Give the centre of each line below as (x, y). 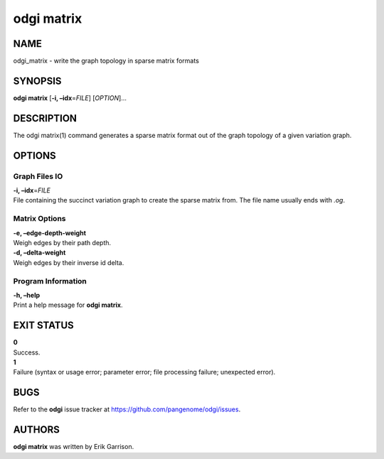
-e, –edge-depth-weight (50, 233)
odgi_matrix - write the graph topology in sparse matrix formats (106, 61)
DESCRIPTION (45, 118)
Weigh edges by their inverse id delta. (69, 262)
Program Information (50, 281)
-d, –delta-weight (39, 253)
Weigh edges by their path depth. (62, 242)
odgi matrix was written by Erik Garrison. (74, 447)
